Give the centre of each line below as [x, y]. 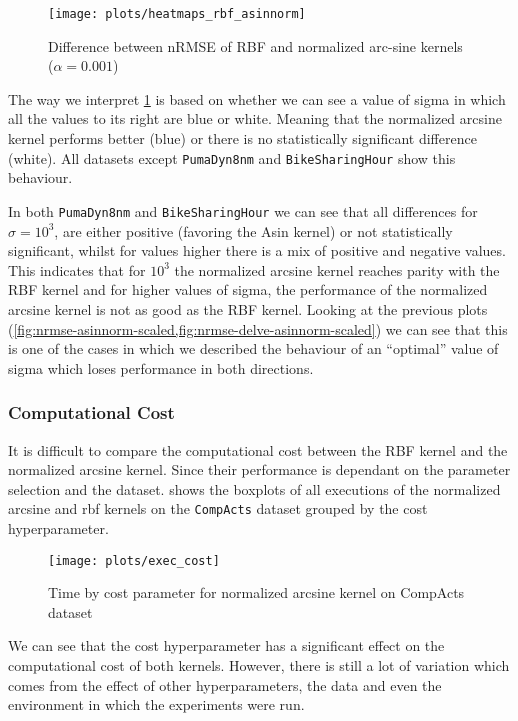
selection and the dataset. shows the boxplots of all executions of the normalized [254, 488]
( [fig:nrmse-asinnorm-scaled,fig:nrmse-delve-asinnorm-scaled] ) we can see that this [258, 328]
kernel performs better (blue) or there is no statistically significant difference [242, 138]
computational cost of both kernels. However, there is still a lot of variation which [259, 664]
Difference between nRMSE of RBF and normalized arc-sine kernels [255, 45]
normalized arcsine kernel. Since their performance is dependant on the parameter [259, 469]
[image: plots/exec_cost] [134, 560]
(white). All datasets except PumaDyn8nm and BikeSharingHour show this [232, 157]
